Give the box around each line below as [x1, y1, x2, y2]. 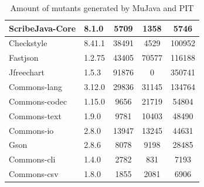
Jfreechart [9, 66, 45, 78]
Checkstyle [9, 37, 47, 49]
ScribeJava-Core [9, 22, 76, 34]
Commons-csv [9, 168, 59, 180]
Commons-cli [9, 153, 56, 165]
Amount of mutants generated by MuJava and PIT [10, 2, 194, 13]
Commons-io [9, 124, 54, 136]
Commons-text [9, 109, 62, 122]
